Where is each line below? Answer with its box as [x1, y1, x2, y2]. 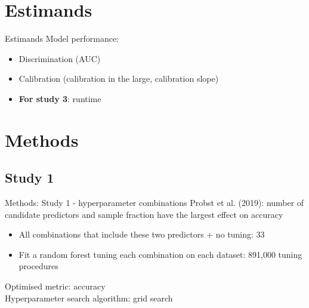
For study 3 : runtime [18, 92, 101, 104]
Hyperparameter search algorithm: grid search [5, 291, 173, 304]
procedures [18, 260, 58, 272]
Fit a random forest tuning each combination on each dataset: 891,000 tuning [18, 248, 302, 260]
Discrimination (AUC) [18, 52, 101, 64]
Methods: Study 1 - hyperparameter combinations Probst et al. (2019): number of [5, 196, 304, 209]
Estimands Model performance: [5, 32, 119, 45]
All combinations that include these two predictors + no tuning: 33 [18, 228, 265, 241]
